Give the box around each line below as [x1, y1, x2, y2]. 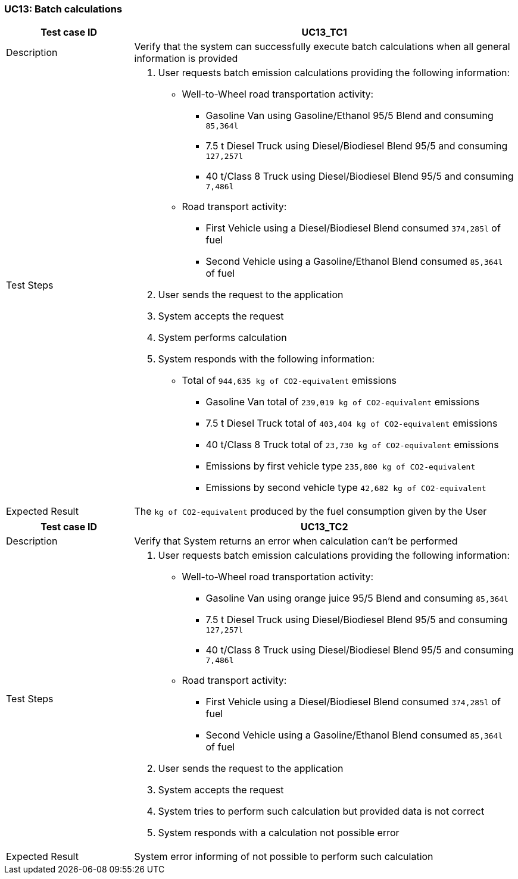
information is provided [134, 52, 238, 65]
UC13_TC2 [300, 521, 348, 533]
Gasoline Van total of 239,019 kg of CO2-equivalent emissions [205, 396, 480, 408]
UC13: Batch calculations [4, 3, 123, 15]
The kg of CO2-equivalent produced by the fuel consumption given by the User [134, 505, 487, 518]
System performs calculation [158, 331, 287, 344]
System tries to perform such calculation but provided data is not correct [158, 805, 485, 818]
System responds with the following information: [158, 353, 375, 365]
